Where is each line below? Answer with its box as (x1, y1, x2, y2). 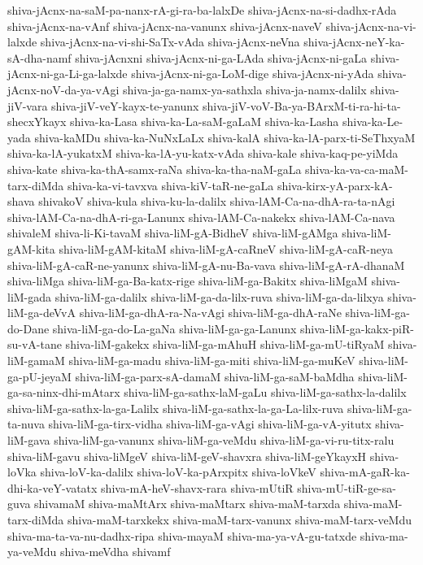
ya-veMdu (7, 543, 57, 560)
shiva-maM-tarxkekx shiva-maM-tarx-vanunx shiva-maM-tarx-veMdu (67, 511, 412, 528)
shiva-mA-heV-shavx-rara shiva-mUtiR (101, 479, 294, 496)
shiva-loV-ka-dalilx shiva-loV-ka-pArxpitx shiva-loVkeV (40, 463, 316, 480)
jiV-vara (7, 97, 48, 114)
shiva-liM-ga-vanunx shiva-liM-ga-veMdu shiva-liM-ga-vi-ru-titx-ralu (54, 432, 395, 449)
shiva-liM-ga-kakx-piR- (300, 319, 414, 337)
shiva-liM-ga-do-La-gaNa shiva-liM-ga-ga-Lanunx (52, 319, 297, 337)
